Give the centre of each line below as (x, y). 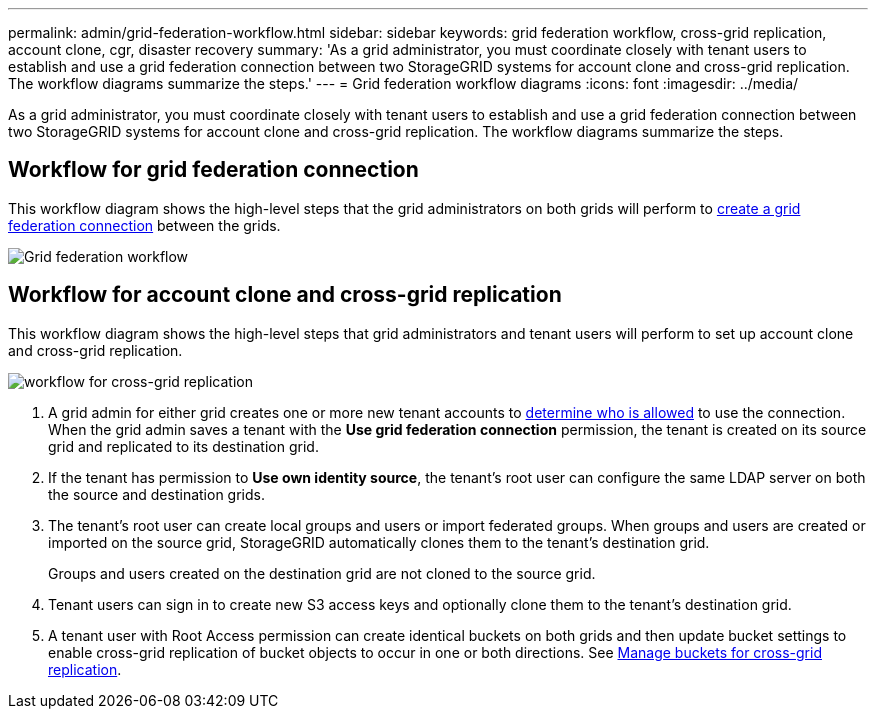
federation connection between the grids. (144, 225)
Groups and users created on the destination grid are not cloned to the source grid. (322, 573)
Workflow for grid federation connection (213, 170)
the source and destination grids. (156, 494)
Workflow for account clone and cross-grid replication (285, 295)
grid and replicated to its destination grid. (183, 446)
